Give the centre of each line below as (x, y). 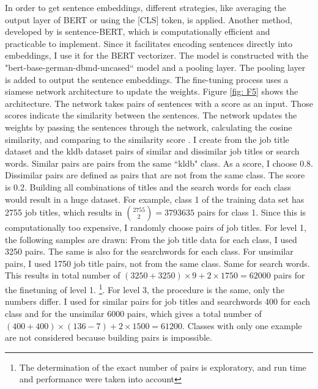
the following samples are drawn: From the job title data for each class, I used (151, 239)
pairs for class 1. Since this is (252, 212)
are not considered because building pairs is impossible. (109, 337)
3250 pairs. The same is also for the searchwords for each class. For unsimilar (149, 251)
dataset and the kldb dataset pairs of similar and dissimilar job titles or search (152, 151)
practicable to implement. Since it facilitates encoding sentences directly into (149, 43)
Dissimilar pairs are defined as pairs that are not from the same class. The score (155, 175)
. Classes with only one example (242, 325)
